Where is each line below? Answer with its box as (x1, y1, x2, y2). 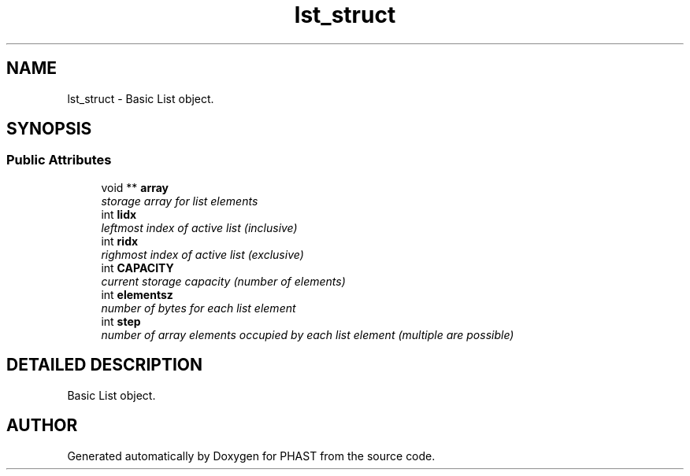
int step (101, 314, 141, 328)
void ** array (101, 180, 169, 194)
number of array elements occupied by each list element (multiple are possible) (101, 327, 514, 341)
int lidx (101, 207, 137, 221)
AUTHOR (6, 415, 78, 436)
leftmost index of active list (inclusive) (101, 220, 298, 234)
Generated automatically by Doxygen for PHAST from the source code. (67, 448, 436, 463)
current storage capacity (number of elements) (101, 274, 346, 288)
